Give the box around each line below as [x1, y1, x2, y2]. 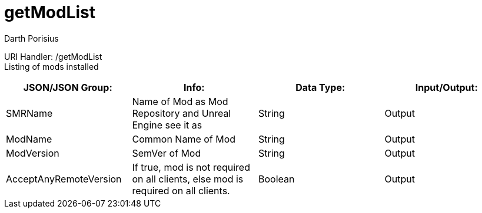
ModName [6, 133, 52, 145]
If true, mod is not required [132, 161, 250, 173]
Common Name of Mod [132, 133, 236, 145]
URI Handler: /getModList [4, 51, 102, 62]
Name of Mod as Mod [132, 95, 228, 107]
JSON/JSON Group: [23, 81, 112, 93]
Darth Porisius [4, 33, 59, 43]
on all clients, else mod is [132, 173, 244, 185]
